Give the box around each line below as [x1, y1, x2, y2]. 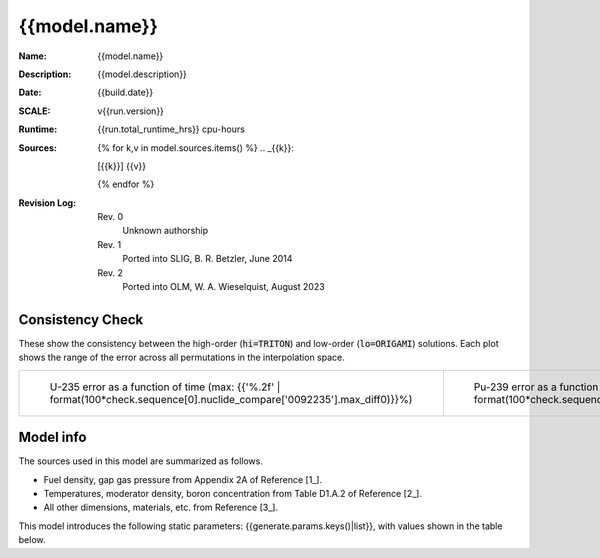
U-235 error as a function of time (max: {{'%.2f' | [49, 380, 281, 394]
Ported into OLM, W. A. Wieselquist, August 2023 [122, 281, 325, 293]
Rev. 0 [97, 211, 124, 223]
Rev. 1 [97, 238, 122, 250]
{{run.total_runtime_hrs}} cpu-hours [97, 123, 245, 135]
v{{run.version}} [97, 105, 165, 117]
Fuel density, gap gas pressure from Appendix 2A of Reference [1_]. [43, 473, 323, 485]
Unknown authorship [122, 225, 209, 237]
